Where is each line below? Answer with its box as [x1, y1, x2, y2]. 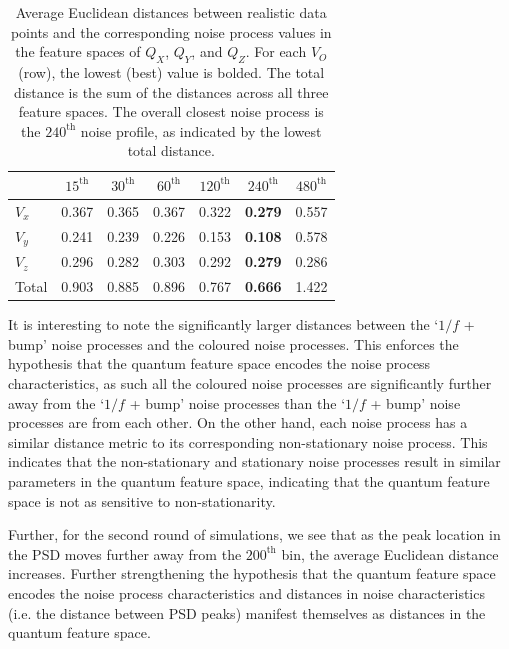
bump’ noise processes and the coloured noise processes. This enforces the [8, 333, 459, 354]
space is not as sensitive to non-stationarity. [8, 490, 276, 511]
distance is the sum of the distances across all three [14, 81, 329, 102]
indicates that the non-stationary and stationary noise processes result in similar [8, 451, 501, 472]
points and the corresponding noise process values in [10, 21, 332, 42]
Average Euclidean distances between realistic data [15, 2, 327, 22]
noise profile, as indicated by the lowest [80, 120, 322, 141]
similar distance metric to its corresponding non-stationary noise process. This [8, 431, 488, 452]
